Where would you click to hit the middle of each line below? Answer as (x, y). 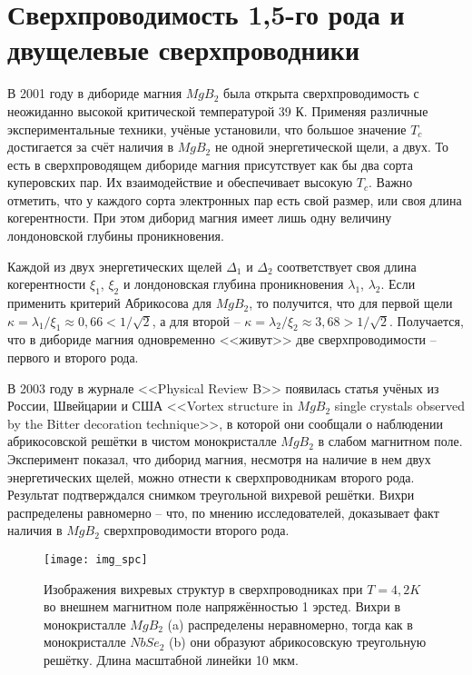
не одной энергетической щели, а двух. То (332, 147)
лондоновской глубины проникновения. (116, 236)
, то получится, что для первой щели (351, 303)
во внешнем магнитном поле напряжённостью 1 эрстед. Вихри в (222, 606)
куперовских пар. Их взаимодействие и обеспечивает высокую (180, 182)
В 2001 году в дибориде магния (95, 93)
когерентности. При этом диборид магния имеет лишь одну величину (200, 218)
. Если (398, 284)
